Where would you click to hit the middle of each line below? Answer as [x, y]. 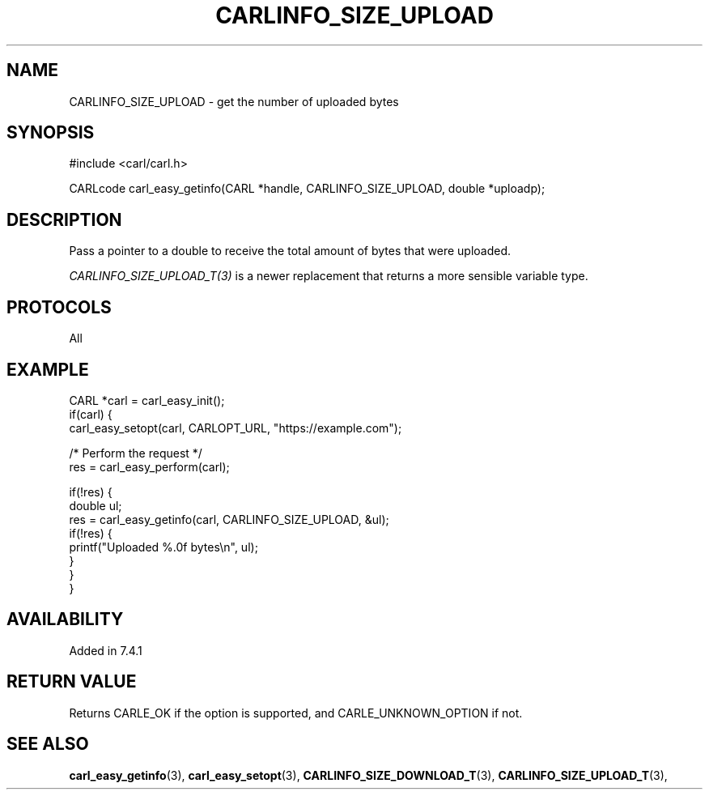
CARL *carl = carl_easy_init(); [147, 400]
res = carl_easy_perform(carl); [149, 466]
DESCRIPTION [64, 219]
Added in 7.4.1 [106, 650]
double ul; [96, 505]
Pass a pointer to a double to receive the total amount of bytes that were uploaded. [290, 251]
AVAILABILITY [65, 619]
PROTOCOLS [59, 307]
